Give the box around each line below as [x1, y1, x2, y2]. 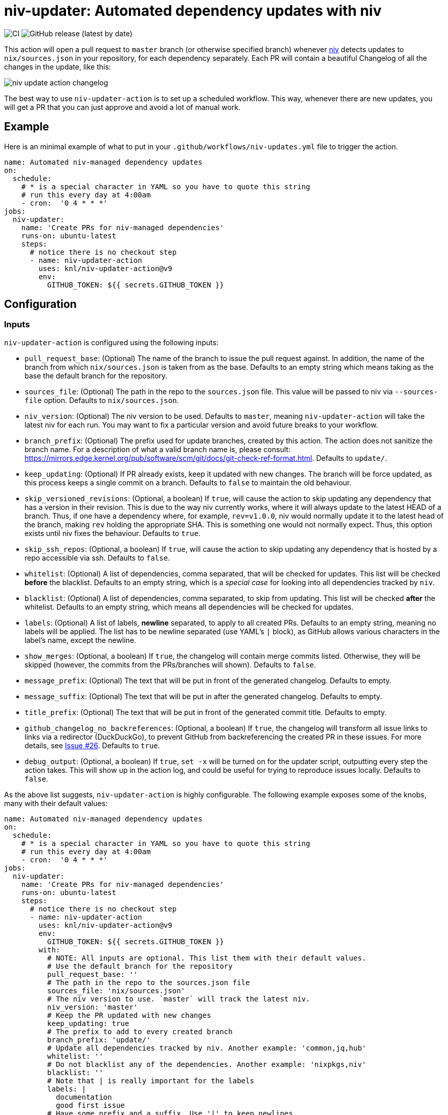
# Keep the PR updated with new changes [47, 1011, 211, 1019]
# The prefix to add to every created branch [47, 1027, 233, 1036]
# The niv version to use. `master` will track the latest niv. [47, 994, 310, 1003]
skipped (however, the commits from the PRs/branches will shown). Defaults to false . [25, 660, 316, 669]
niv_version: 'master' [47, 1002, 138, 1011]
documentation [56, 1092, 112, 1101]
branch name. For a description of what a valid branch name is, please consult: [25, 444, 290, 454]
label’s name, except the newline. [25, 635, 137, 644]
